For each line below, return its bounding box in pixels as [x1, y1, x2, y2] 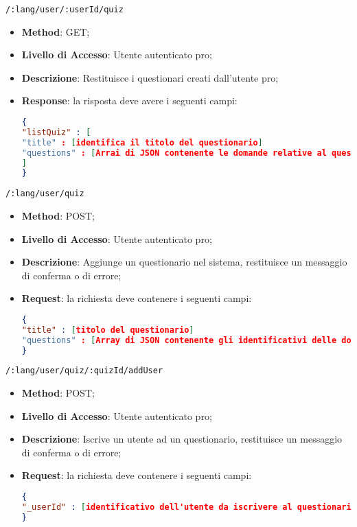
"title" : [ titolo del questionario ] [21, 325, 194, 335]
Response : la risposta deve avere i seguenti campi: [21, 93, 238, 108]
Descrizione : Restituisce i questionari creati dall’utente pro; [21, 70, 279, 84]
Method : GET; [21, 24, 90, 38]
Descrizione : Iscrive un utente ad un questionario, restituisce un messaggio [21, 432, 343, 446]
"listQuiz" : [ [21, 127, 91, 137]
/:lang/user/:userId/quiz [5, 5, 124, 14]
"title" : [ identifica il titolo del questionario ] [21, 137, 263, 148]
